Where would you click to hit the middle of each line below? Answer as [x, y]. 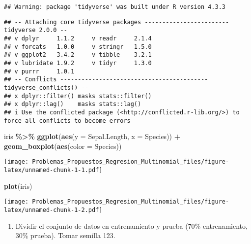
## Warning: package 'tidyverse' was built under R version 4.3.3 [115, 7]
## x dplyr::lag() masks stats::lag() [73, 104]
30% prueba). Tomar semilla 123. [65, 235]
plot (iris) [18, 186]
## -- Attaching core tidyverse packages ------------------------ [117, 22]
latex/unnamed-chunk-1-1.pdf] [53, 170]
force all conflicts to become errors [67, 121]
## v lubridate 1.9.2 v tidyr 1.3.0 [78, 63]
